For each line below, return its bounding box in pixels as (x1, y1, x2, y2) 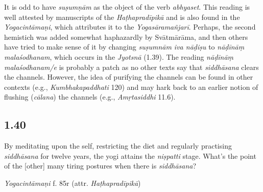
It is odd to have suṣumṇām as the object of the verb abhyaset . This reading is (4, 2, 250, 12)
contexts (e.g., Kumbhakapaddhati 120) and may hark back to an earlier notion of (4, 81, 258, 92)
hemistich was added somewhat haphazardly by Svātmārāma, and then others (4, 31, 248, 42)
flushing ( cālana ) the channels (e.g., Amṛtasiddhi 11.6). (4, 91, 176, 102)
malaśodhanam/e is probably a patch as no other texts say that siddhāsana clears (4, 61, 259, 72)
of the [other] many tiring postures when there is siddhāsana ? (4, 160, 197, 171)
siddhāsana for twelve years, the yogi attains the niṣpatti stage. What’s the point (4, 150, 256, 161)
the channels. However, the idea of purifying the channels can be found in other (4, 71, 253, 82)
